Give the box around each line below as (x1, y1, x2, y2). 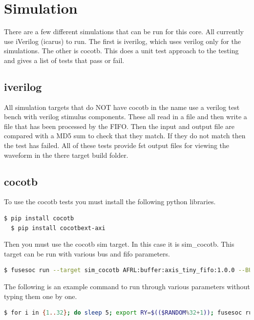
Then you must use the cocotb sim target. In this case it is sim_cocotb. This (4, 239, 234, 249)
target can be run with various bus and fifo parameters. (4, 248, 170, 258)
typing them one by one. (4, 291, 77, 301)
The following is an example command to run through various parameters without (4, 281, 250, 292)
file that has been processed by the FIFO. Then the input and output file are (4, 121, 235, 131)
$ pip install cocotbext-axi (11, 224, 106, 232)
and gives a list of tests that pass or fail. (4, 55, 125, 65)
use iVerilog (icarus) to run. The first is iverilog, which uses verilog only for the (4, 36, 241, 46)
